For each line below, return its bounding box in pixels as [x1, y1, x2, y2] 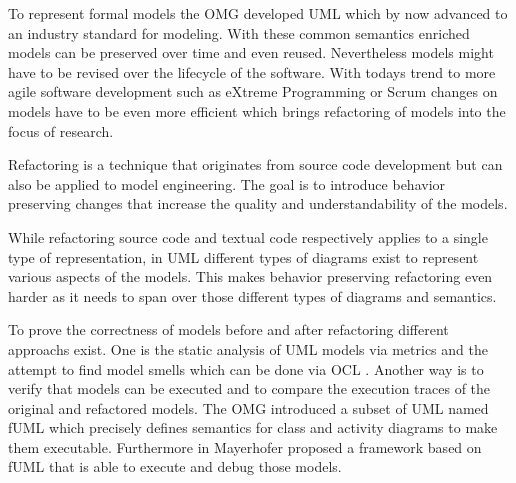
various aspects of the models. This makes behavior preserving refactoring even [8, 266, 493, 287]
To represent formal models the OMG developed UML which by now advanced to [8, 3, 508, 23]
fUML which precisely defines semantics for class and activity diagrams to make [8, 417, 498, 438]
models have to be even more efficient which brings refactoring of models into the [8, 100, 506, 121]
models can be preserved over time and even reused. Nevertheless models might [8, 42, 494, 63]
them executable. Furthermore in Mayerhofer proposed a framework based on [8, 436, 482, 457]
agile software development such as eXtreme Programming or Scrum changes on [8, 81, 498, 102]
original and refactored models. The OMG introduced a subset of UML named [8, 397, 489, 418]
